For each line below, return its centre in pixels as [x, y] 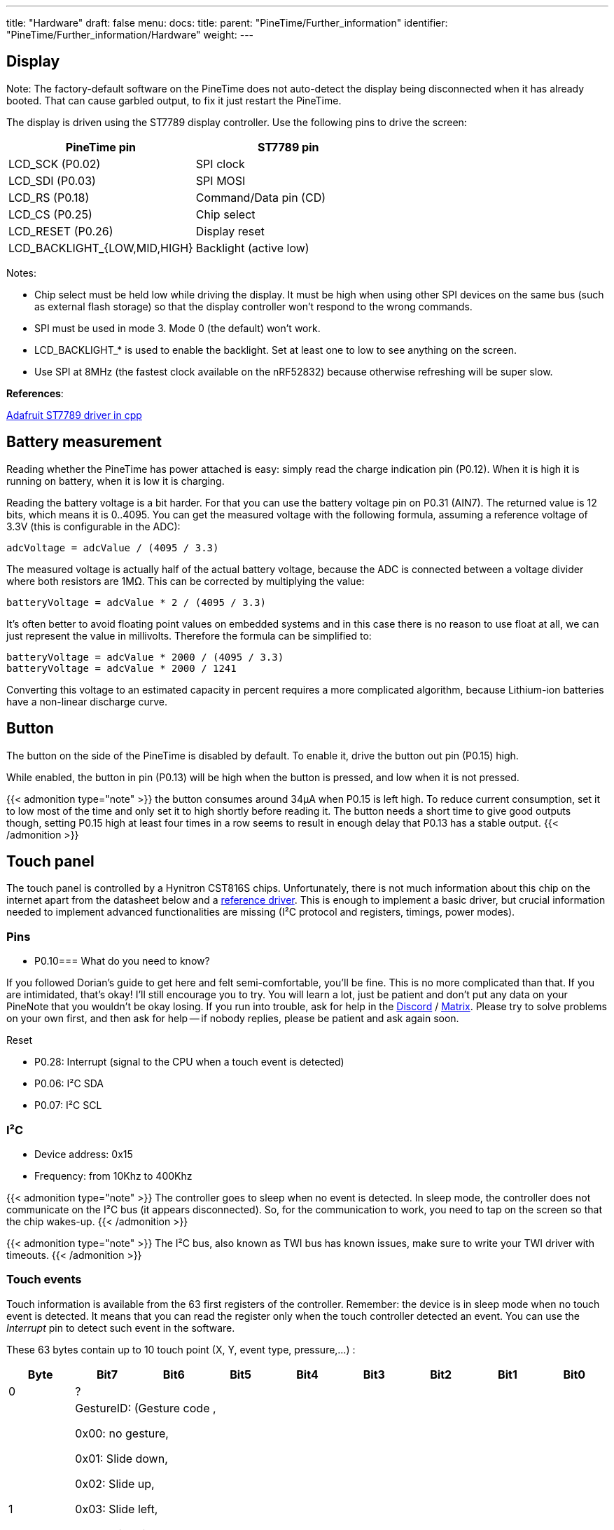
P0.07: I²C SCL [68, 1105]
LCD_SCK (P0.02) [55, 164]
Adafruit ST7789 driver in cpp [74, 415]
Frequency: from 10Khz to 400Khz [113, 1176]
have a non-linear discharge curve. [87, 701]
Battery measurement [84, 442]
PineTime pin [101, 147]
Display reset [230, 231]
